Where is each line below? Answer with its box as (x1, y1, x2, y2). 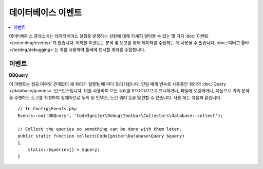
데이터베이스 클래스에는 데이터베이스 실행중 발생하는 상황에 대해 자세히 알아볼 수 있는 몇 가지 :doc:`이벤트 (9, 33, 209, 39)
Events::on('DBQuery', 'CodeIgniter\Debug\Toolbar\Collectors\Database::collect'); (18, 113, 224, 118)
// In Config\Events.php (18, 106, 77, 112)
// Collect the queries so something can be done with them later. (18, 126, 182, 132)
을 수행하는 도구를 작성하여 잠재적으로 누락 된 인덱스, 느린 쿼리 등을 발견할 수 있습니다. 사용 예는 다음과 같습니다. (9, 95, 222, 101)
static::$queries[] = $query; (27, 147, 100, 152)
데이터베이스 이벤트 (9, 7, 82, 18)
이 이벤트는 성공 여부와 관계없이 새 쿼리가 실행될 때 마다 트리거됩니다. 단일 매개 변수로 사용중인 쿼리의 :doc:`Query (9, 81, 226, 87)
